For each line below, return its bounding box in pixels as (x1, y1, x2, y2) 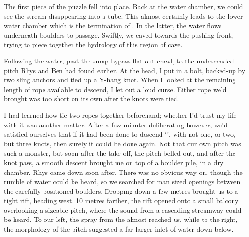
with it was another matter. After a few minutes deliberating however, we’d (4, 119, 228, 129)
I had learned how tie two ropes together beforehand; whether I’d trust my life (4, 110, 237, 120)
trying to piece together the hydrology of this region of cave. (4, 39, 183, 49)
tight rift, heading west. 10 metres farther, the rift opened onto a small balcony (4, 195, 239, 205)
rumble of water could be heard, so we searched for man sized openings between (4, 176, 241, 187)
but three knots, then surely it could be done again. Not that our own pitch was (4, 138, 241, 148)
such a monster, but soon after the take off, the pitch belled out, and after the (4, 148, 236, 158)
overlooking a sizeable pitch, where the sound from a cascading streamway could (4, 205, 242, 215)
